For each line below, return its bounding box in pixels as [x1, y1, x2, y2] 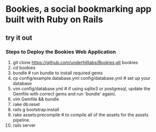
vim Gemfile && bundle [12, 96, 60, 102]
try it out [5, 33, 32, 42]
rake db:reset [12, 101, 40, 107]
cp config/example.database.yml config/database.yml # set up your [12, 75, 151, 81]
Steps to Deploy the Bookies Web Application [5, 48, 116, 55]
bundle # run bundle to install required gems [12, 70, 103, 76]
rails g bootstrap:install [12, 106, 60, 112]
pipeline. [12, 117, 31, 123]
